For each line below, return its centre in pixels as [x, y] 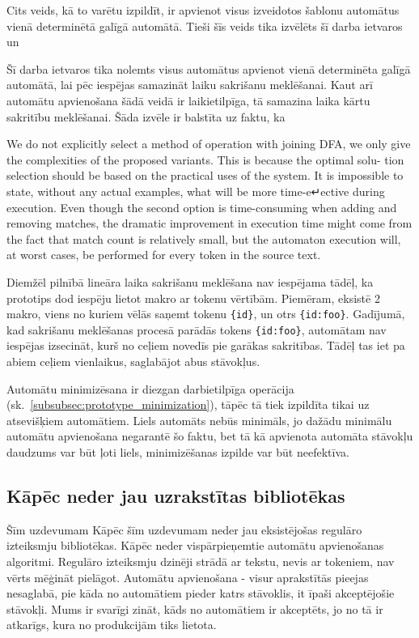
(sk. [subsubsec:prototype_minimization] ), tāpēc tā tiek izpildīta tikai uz [188, 404]
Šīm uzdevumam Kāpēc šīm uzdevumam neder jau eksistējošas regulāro [184, 529]
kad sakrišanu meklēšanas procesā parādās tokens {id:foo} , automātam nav [197, 329]
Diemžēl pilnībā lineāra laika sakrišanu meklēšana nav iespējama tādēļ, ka [190, 281]
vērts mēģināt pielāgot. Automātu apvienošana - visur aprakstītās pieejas [188, 577]
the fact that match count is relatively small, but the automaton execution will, [204, 238]
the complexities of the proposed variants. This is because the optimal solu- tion [205, 159]
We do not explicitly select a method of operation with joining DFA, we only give [209, 144]
